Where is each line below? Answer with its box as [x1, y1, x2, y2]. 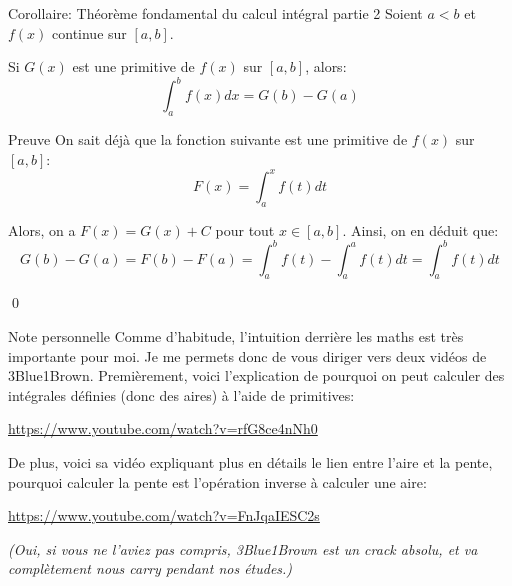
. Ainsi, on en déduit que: [342, 219, 499, 240]
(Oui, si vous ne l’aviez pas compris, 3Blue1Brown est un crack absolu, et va [8, 538, 478, 559]
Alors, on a [8, 219, 76, 240]
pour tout [215, 219, 275, 240]
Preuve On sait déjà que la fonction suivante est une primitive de [8, 129, 408, 150]
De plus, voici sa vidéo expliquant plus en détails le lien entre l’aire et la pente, [8, 452, 493, 473]
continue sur [52, 22, 127, 43]
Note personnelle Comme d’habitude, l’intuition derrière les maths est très [8, 326, 464, 347]
